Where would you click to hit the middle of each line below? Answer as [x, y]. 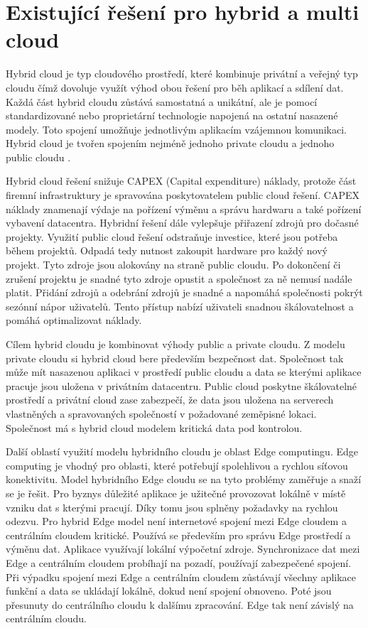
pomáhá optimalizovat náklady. [74, 320]
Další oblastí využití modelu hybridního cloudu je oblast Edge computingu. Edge [182, 451]
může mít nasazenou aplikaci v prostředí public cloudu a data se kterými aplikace [184, 372]
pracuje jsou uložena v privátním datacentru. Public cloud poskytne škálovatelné [182, 385]
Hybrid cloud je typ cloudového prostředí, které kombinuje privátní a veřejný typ [182, 74]
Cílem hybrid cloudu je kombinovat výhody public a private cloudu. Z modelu [175, 344]
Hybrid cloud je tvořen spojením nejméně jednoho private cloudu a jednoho [170, 143]
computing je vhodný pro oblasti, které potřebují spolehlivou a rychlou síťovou [177, 465]
